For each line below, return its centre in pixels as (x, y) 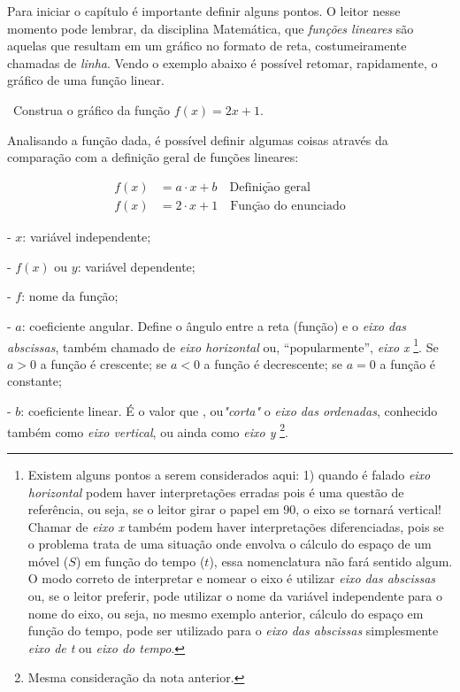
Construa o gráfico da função (92, 109)
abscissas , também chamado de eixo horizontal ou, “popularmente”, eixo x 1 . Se (223, 345)
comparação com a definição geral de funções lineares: (153, 157)
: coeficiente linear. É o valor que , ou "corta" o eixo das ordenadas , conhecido (229, 411)
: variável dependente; (136, 266)
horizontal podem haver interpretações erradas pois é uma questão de (216, 492)
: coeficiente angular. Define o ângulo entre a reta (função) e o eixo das (214, 326)
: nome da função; (70, 296)
